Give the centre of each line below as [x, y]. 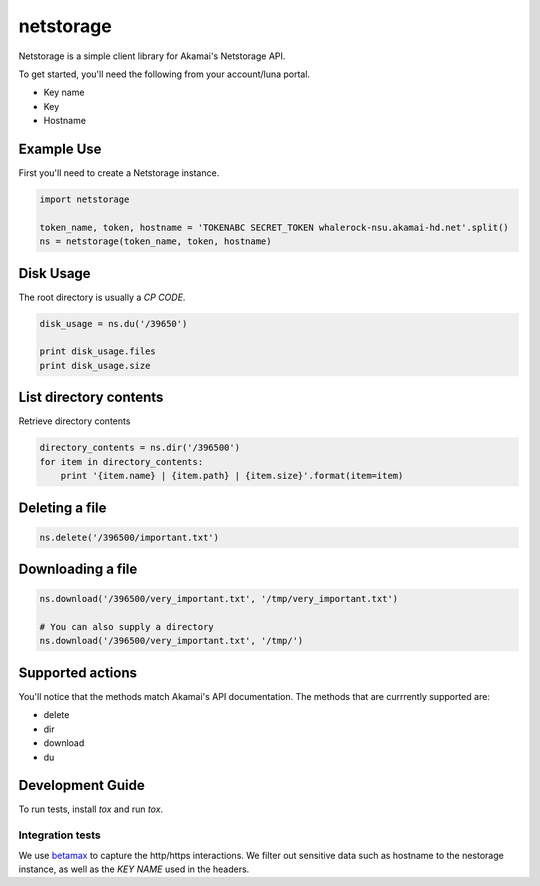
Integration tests [59, 835]
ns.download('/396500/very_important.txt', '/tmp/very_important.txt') [219, 599]
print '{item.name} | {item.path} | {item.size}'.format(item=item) [232, 476]
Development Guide [81, 785]
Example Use [60, 148]
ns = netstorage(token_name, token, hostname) [155, 241]
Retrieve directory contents [74, 421]
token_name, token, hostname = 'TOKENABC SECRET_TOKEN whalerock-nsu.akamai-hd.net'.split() [274, 227]
